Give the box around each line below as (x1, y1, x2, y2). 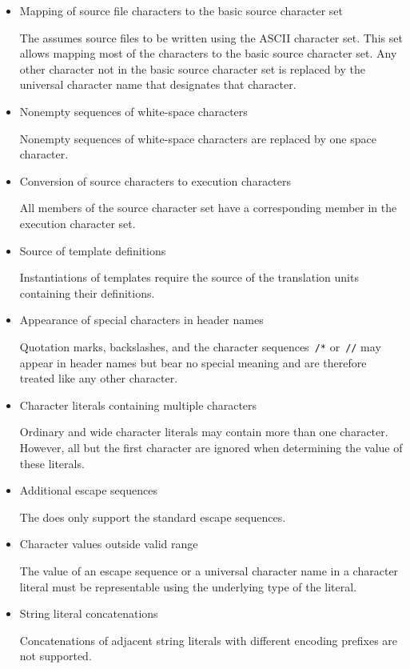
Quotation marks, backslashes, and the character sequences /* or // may (19, 338, 381, 355)
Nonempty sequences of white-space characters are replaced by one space (19, 130, 376, 146)
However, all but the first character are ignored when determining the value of (19, 439, 403, 455)
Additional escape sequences (19, 482, 157, 499)
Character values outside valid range (19, 535, 198, 552)
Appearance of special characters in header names (19, 311, 264, 328)
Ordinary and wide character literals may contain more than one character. (19, 423, 388, 440)
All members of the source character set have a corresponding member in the (19, 199, 397, 216)
